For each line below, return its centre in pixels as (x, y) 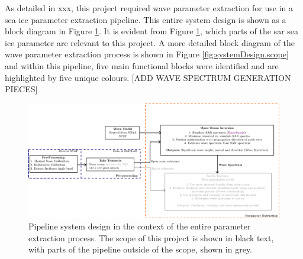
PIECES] (21, 89)
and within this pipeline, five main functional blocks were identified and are (142, 65)
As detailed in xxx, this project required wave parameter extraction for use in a (149, 8)
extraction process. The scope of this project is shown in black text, (151, 237)
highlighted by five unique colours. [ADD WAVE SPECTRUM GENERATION (148, 77)
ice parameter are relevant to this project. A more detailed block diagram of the (150, 42)
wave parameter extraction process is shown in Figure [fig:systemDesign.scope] (147, 54)
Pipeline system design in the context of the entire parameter (140, 226)
